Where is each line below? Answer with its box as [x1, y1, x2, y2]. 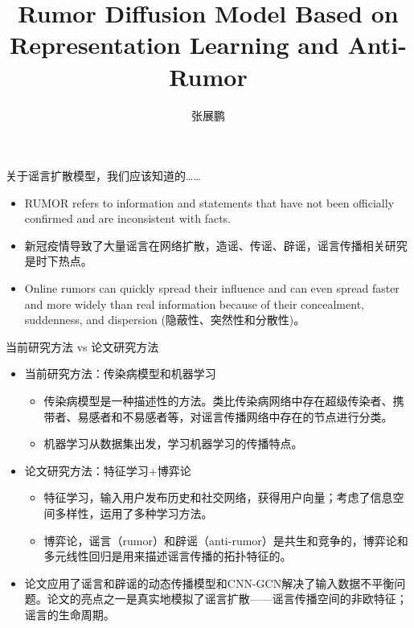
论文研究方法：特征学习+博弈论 [24, 462, 191, 478]
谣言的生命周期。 [24, 605, 115, 622]
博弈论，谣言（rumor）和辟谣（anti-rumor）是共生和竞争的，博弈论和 [43, 532, 408, 548]
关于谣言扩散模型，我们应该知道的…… [6, 167, 201, 184]
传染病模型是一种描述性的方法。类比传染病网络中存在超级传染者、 [43, 392, 393, 409]
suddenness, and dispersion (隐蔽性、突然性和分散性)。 [24, 311, 305, 328]
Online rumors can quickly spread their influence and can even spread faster [24, 280, 400, 297]
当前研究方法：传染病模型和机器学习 [24, 365, 216, 382]
